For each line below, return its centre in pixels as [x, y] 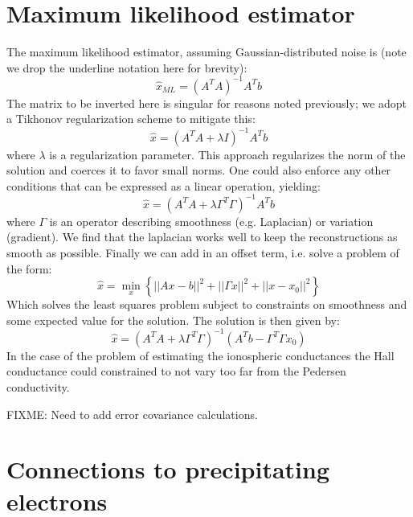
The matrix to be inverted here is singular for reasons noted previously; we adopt [207, 103]
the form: [29, 268]
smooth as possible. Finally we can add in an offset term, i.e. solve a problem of [203, 252]
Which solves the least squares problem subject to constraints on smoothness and [207, 304]
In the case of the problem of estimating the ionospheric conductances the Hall [200, 355]
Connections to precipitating [168, 469]
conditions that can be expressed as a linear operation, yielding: [164, 185]
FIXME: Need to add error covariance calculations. [132, 414]
